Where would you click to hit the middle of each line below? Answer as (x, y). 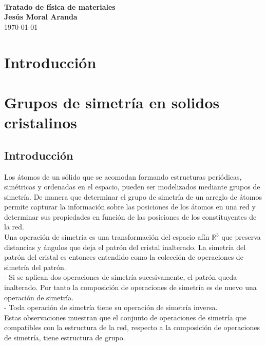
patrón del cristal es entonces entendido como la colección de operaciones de (124, 257)
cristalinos (41, 122)
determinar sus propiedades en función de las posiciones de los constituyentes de (130, 216)
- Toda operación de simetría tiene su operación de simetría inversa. (111, 307)
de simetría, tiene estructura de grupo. (65, 338)
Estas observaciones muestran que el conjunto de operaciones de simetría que (125, 317)
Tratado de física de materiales (60, 6)
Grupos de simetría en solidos (112, 102)
